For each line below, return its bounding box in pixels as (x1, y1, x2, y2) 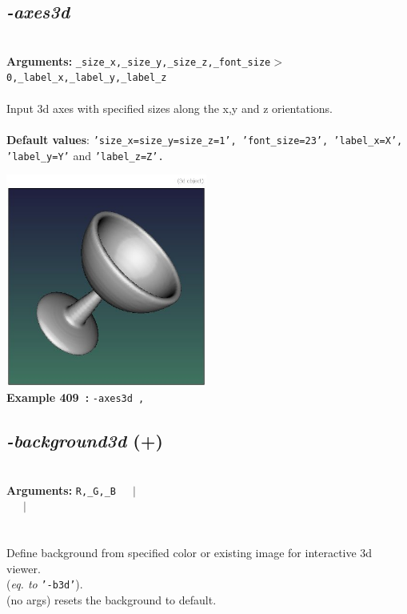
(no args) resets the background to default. (6, 592, 217, 608)
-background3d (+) (6, 428, 163, 453)
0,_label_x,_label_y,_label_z (6, 72, 167, 84)
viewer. (6, 560, 41, 576)
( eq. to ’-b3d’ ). (6, 576, 83, 592)
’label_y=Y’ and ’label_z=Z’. (6, 146, 164, 163)
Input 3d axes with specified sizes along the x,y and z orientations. (6, 99, 333, 116)
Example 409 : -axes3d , (6, 389, 145, 406)
